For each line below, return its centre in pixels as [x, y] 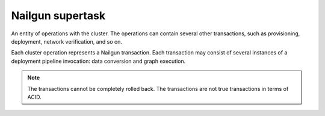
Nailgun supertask [58, 16]
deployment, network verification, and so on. [67, 41]
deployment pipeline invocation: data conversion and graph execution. [98, 61]
